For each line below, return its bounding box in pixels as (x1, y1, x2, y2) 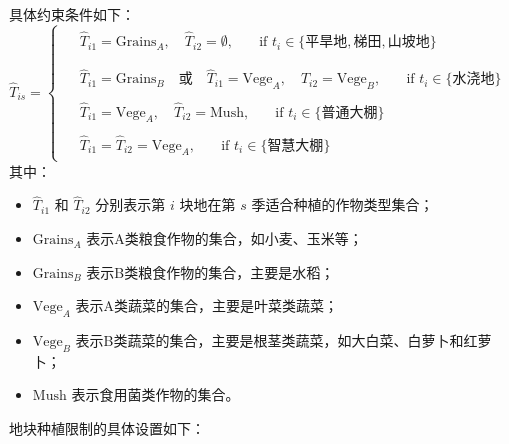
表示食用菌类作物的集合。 (71, 384, 240, 405)
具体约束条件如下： (9, 4, 135, 24)
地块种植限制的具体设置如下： (9, 418, 205, 439)
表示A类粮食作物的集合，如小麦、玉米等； (86, 228, 363, 249)
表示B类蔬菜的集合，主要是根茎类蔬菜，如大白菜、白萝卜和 (75, 330, 464, 351)
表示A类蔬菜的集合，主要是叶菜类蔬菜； (75, 295, 339, 316)
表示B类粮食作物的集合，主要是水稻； (86, 261, 335, 282)
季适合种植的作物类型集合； (251, 194, 434, 215)
